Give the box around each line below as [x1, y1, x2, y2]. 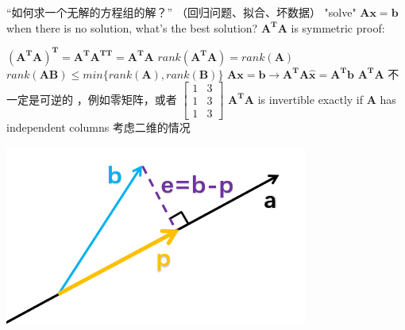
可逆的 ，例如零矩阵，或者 [39, 90, 177, 107]
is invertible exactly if [257, 90, 364, 107]
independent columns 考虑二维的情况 [6, 119, 191, 136]
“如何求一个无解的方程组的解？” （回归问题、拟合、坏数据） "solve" [6, 4, 357, 20]
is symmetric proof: [291, 19, 385, 36]
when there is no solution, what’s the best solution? [6, 19, 258, 36]
